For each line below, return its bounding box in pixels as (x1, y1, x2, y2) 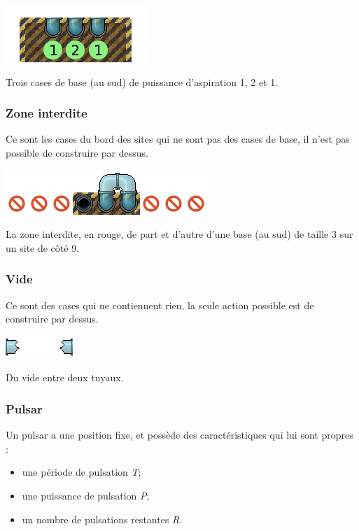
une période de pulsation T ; (22, 465, 141, 479)
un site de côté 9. (6, 240, 80, 255)
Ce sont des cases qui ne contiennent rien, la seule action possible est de (6, 297, 314, 312)
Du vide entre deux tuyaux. (6, 370, 124, 385)
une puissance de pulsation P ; (22, 488, 150, 502)
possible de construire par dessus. (6, 146, 148, 160)
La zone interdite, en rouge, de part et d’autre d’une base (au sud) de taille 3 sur (6, 227, 353, 241)
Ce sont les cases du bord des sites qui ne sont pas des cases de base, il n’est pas (6, 132, 350, 146)
